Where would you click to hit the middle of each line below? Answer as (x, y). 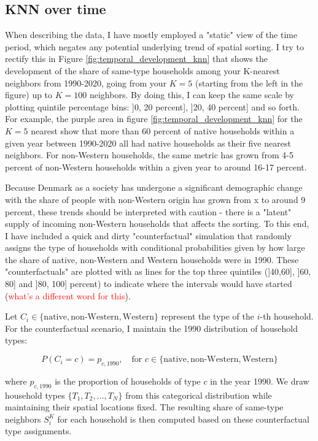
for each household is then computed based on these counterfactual (183, 419)
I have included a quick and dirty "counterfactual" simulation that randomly (148, 235)
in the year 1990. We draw (260, 381)
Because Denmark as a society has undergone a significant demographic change (154, 187)
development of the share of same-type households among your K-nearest (142, 70)
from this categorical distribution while (199, 395)
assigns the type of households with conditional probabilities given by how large (155, 247)
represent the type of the (208, 316)
